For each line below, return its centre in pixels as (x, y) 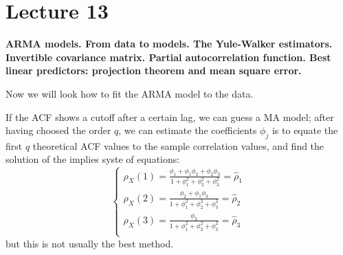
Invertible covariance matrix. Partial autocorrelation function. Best (168, 57)
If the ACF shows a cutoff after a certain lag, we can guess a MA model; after (170, 117)
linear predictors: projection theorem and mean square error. (154, 70)
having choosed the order (58, 130)
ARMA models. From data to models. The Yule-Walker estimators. (169, 44)
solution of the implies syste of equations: (93, 159)
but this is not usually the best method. (90, 243)
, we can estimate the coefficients (188, 130)
